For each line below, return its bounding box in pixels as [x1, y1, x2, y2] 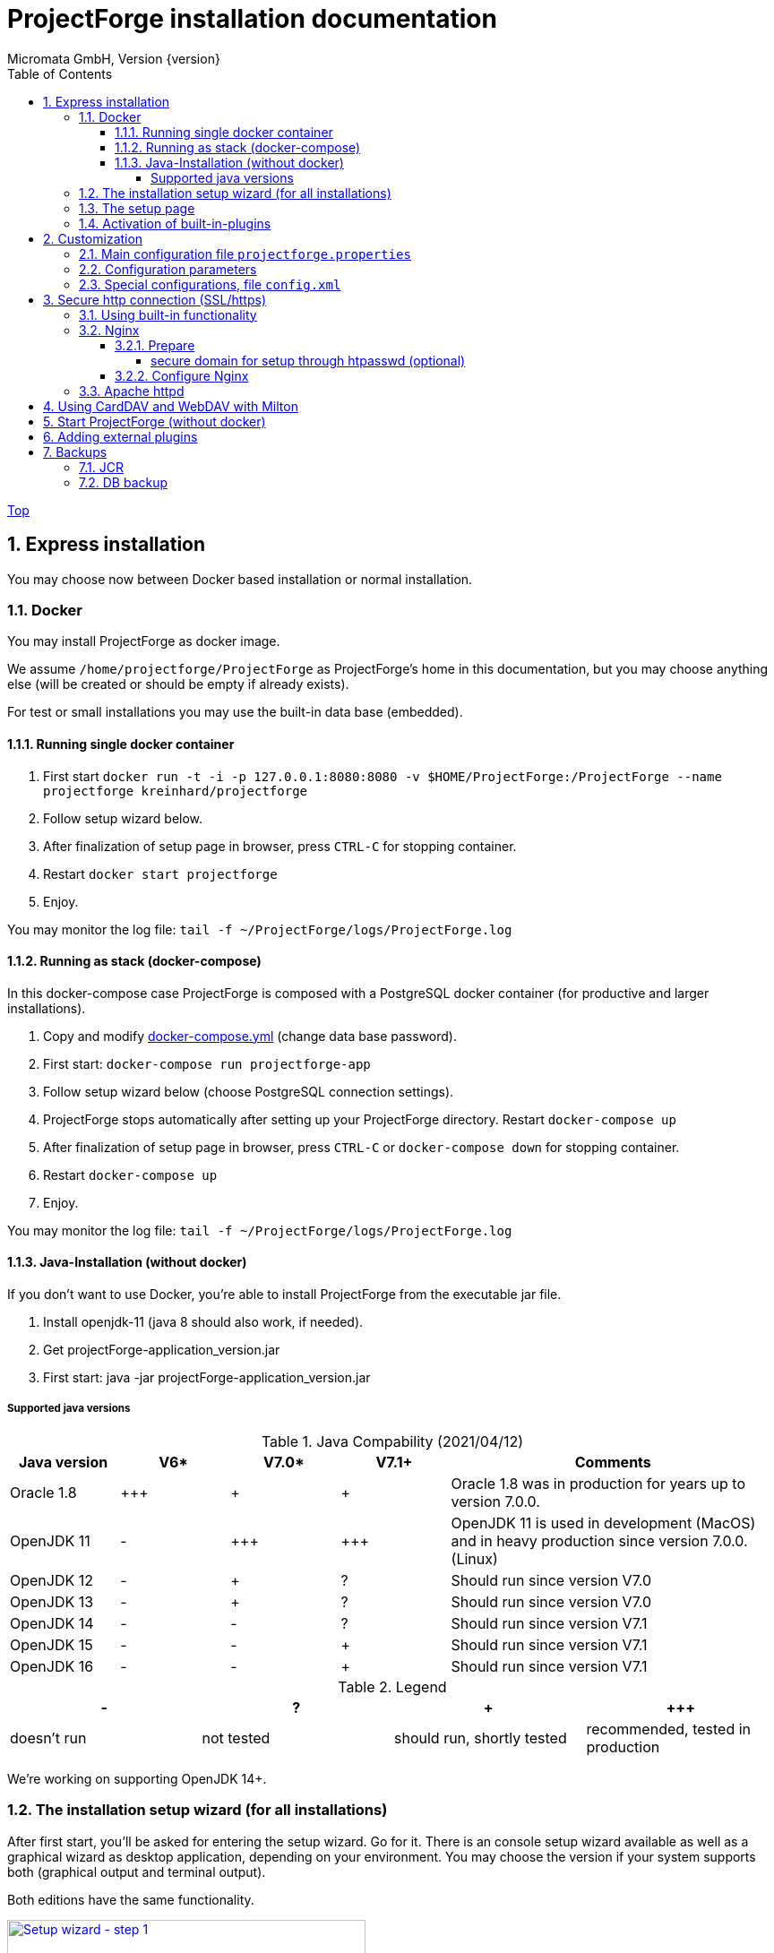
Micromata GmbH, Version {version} [7, 50, 220, 66]
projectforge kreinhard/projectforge [43, 783, 308, 798]
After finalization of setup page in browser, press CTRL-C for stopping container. [43, 838, 517, 854]
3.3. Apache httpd [79, 383, 185, 399]
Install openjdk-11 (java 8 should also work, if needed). [43, 1314, 364, 1329]
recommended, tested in [586, 1719, 752, 1738]
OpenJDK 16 [10, 1656, 94, 1675]
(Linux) [451, 1549, 498, 1568]
